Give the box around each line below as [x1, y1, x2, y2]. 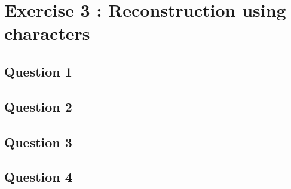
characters [4, 21, 90, 45]
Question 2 [4, 97, 72, 115]
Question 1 [4, 62, 72, 80]
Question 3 [4, 132, 72, 151]
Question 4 [4, 167, 72, 186]
